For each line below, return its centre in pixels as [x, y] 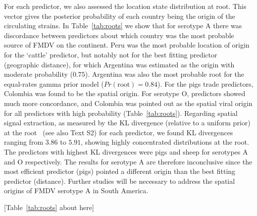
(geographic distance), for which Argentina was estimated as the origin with [119, 64]
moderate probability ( [38, 74]
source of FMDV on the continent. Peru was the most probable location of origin [127, 45]
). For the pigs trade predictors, [205, 83]
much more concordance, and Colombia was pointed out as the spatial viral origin [128, 103]
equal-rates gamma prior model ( [54, 83]
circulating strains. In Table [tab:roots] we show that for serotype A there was [123, 26]
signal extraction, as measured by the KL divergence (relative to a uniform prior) [127, 123]
